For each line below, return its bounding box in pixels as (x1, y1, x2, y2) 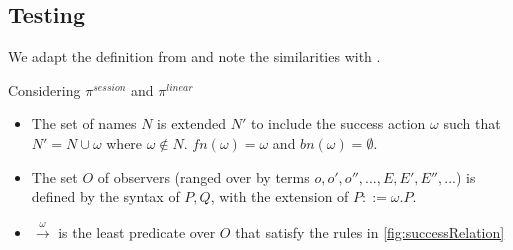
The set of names (31, 113, 137, 134)
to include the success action (250, 113, 426, 134)
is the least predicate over (58, 221, 216, 242)
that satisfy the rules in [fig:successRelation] (235, 221, 505, 242)
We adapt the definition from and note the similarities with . (8, 46, 381, 67)
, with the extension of (210, 186, 349, 207)
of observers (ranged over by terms (97, 166, 310, 187)
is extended (157, 113, 227, 134)
